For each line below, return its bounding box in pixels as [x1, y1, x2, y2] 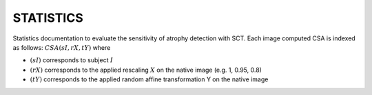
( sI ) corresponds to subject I [30, 56, 114, 64]
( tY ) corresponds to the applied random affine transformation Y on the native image [30, 75, 269, 83]
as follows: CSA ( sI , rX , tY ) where [12, 43, 111, 51]
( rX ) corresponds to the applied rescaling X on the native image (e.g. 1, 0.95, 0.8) [30, 66, 262, 74]
